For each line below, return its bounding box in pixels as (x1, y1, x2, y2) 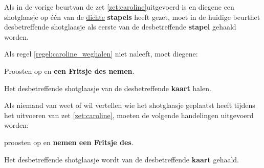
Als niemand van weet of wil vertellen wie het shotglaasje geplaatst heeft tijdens (4, 100, 255, 110)
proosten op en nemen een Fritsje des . (4, 136, 134, 147)
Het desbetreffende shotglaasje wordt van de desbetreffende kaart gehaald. (4, 154, 239, 164)
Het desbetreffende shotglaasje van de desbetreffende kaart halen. (4, 82, 211, 93)
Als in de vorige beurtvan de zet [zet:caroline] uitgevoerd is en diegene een (4, 2, 234, 12)
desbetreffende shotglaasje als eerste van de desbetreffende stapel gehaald (4, 21, 236, 32)
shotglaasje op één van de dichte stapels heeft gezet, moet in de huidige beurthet (4, 11, 260, 22)
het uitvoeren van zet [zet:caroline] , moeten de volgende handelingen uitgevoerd (4, 109, 254, 120)
